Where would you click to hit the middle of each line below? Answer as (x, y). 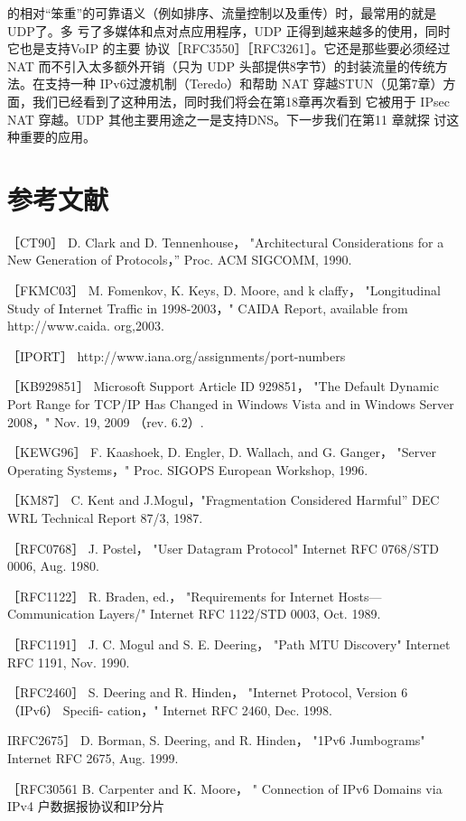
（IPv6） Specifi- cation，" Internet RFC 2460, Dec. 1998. (170, 709)
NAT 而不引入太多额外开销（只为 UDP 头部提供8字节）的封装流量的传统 (221, 65)
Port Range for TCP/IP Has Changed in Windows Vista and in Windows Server (231, 404)
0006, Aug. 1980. (53, 566)
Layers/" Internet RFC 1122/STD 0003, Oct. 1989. (240, 614)
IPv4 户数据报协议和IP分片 (86, 806)
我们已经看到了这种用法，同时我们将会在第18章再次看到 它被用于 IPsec (241, 101)
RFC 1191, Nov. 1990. (69, 662)
